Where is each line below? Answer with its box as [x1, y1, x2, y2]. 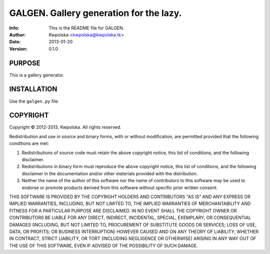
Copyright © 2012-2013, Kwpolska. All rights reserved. [9, 124, 122, 130]
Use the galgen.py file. [9, 98, 59, 104]
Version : [9, 45, 27, 52]
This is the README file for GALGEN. [48, 25, 124, 31]
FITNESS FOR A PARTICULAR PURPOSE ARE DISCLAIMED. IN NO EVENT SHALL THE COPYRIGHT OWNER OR [9, 208, 237, 214]
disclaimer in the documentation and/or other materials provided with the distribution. [21, 170, 198, 177]
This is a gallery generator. [9, 72, 64, 78]
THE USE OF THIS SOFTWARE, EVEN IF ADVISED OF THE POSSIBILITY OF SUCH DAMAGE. [9, 243, 198, 249]
